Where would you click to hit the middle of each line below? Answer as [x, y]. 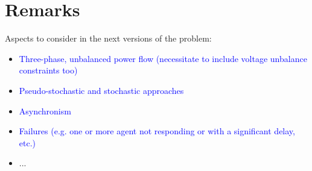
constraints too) [48, 70]
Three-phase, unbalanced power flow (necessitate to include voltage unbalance [163, 58]
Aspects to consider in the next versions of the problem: [108, 38]
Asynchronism [45, 110]
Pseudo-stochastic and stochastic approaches [101, 90]
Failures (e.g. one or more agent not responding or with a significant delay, [157, 131]
